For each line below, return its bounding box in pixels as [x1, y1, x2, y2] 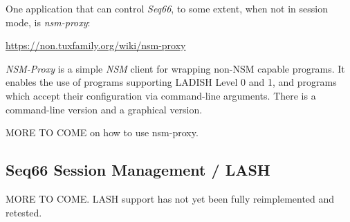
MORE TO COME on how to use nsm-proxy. [6, 125, 199, 140]
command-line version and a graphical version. [6, 102, 203, 116]
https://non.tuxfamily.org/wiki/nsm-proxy [6, 38, 186, 53]
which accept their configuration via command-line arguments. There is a [6, 88, 316, 102]
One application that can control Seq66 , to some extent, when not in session [6, 1, 328, 15]
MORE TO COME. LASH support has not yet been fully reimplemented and [6, 191, 335, 205]
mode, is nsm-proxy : [6, 15, 91, 29]
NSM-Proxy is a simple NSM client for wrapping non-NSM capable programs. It [6, 61, 345, 75]
